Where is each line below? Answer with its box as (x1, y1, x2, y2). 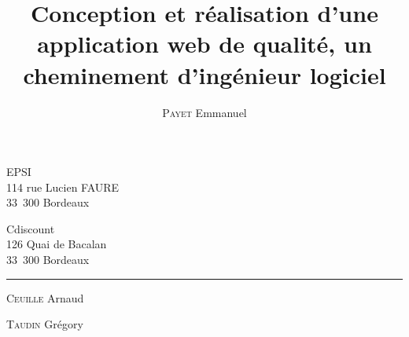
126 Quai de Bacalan (6, 236, 107, 252)
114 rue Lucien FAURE (6, 178, 120, 195)
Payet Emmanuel (162, 104, 247, 120)
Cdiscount (6, 220, 55, 236)
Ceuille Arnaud (6, 289, 84, 306)
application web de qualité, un (37, 27, 372, 60)
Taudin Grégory (6, 316, 83, 332)
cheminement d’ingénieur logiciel (23, 58, 386, 90)
